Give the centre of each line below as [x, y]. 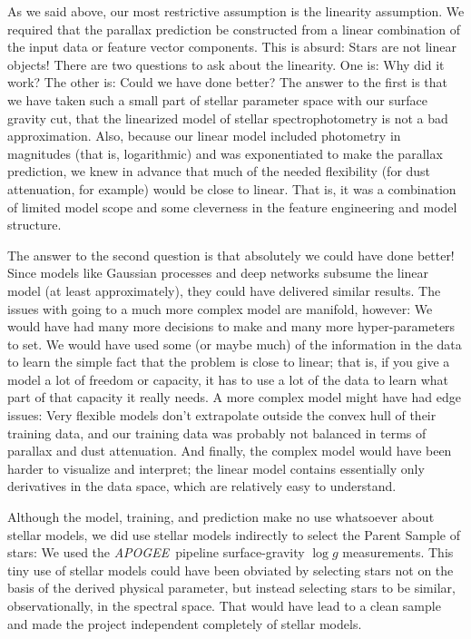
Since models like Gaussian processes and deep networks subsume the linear [218, 273]
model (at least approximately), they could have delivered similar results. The [224, 290]
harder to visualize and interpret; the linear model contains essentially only [216, 468]
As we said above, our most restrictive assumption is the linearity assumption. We [236, 11]
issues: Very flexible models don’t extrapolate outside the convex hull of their [222, 415]
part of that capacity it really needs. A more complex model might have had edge [234, 397]
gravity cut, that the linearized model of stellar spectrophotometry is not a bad [228, 118]
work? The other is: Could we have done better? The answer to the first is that [228, 82]
